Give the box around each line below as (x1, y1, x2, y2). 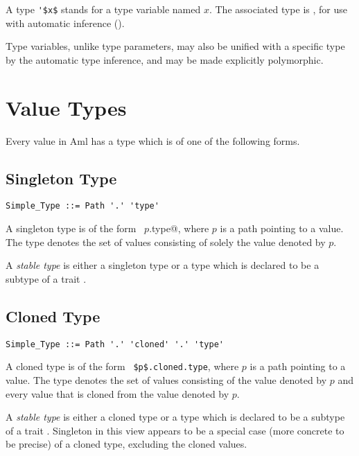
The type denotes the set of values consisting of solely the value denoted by (6, 234, 326, 249)
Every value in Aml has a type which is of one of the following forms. (6, 133, 300, 148)
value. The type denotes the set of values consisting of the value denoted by (6, 372, 327, 387)
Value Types (6, 93, 127, 121)
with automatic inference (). (6, 15, 125, 30)
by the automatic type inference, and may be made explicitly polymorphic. (6, 52, 324, 67)
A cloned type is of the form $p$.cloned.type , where (6, 359, 239, 374)
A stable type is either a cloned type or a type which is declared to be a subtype (6, 410, 345, 424)
